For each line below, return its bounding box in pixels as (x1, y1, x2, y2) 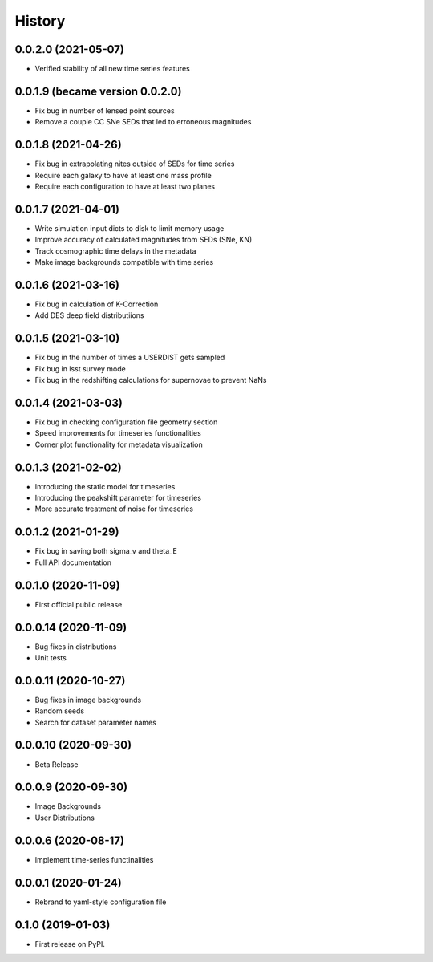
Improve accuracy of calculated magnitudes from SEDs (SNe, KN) (34, 235, 253, 245)
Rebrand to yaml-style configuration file (34, 897, 167, 907)
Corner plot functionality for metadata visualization (34, 440, 204, 449)
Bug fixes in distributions (34, 642, 117, 651)
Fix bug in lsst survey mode (34, 363, 126, 373)
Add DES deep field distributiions (34, 311, 144, 320)
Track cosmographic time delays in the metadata (34, 246, 196, 256)
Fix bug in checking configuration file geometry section (34, 417, 218, 427)
